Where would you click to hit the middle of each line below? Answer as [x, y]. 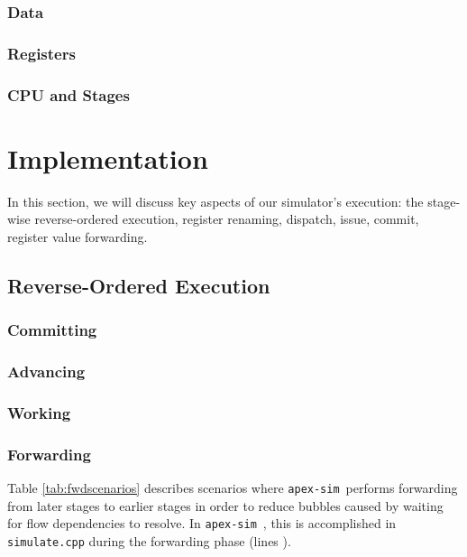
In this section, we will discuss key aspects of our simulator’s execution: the [215, 201]
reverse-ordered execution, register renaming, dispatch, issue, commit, [227, 219]
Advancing [46, 371]
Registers [41, 53]
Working [39, 412]
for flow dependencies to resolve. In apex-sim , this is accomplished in [202, 523]
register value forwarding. [78, 236]
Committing [52, 330]
